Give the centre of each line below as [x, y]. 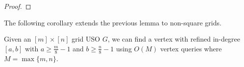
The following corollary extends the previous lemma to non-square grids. [113, 22]
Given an [18, 39]
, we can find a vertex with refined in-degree [174, 39]
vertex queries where [191, 48]
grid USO [86, 39]
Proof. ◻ [18, 6]
